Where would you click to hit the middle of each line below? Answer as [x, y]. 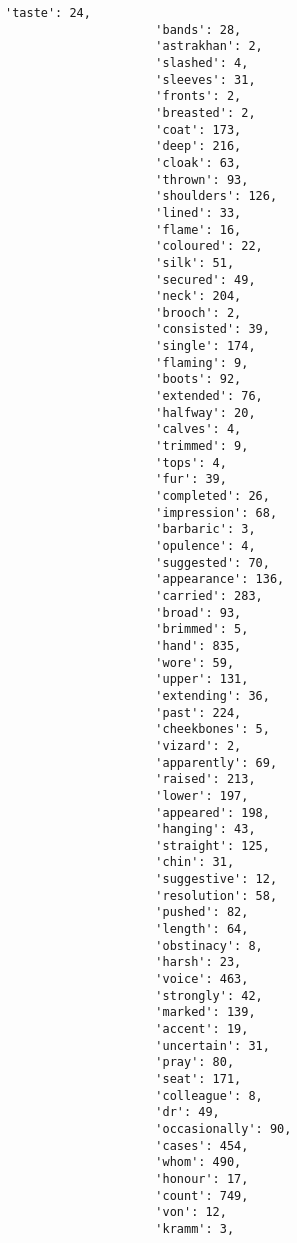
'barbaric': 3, [205, 529]
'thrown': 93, [202, 179]
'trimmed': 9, [202, 446]
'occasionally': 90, [223, 1128]
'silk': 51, [195, 262]
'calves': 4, [198, 429]
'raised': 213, [205, 779]
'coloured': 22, [209, 246]
